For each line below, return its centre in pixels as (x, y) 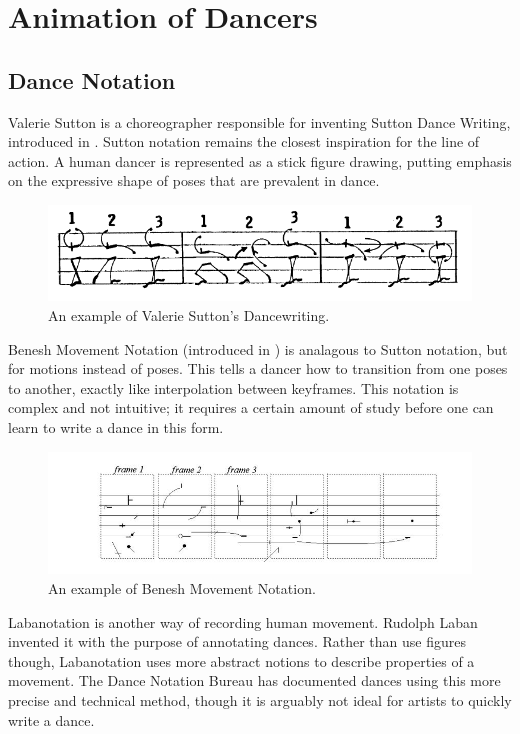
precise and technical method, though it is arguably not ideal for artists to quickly (260, 699)
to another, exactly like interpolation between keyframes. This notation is (233, 387)
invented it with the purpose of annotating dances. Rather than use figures (237, 641)
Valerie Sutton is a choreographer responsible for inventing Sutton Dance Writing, (259, 121)
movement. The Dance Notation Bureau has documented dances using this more (254, 680)
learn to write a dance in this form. (116, 426)
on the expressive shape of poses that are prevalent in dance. (194, 180)
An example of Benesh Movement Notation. (182, 588)
